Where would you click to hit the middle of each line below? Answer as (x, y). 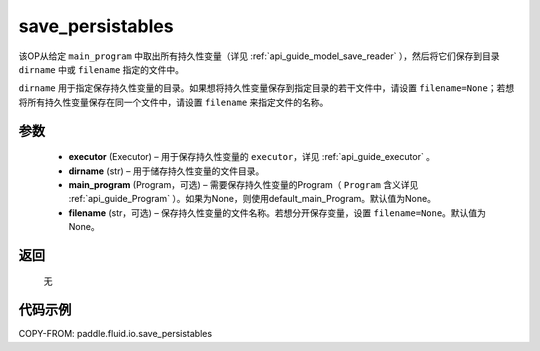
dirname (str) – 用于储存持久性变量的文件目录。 (166, 171)
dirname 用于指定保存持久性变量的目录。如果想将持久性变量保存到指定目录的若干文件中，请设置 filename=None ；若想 (266, 88)
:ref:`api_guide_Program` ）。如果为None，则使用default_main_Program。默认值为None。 (252, 199)
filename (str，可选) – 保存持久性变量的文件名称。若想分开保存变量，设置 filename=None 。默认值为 (277, 212)
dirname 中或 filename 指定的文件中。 (101, 69)
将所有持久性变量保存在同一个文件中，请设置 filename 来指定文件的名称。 (173, 102)
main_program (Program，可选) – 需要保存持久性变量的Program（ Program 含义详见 (243, 184)
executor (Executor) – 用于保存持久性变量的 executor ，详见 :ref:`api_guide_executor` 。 (251, 157)
